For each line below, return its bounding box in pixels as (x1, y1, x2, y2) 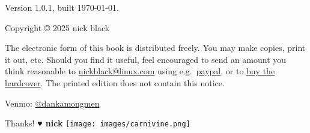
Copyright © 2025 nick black (5, 21, 110, 34)
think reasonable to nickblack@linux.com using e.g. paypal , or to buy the (5, 65, 275, 77)
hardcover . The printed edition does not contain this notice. (5, 76, 225, 89)
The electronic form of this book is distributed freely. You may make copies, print (5, 41, 306, 54)
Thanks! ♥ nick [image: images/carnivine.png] (5, 117, 190, 129)
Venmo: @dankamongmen (5, 96, 100, 109)
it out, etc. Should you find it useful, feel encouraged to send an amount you (5, 53, 287, 65)
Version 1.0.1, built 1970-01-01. (5, 1, 119, 13)
